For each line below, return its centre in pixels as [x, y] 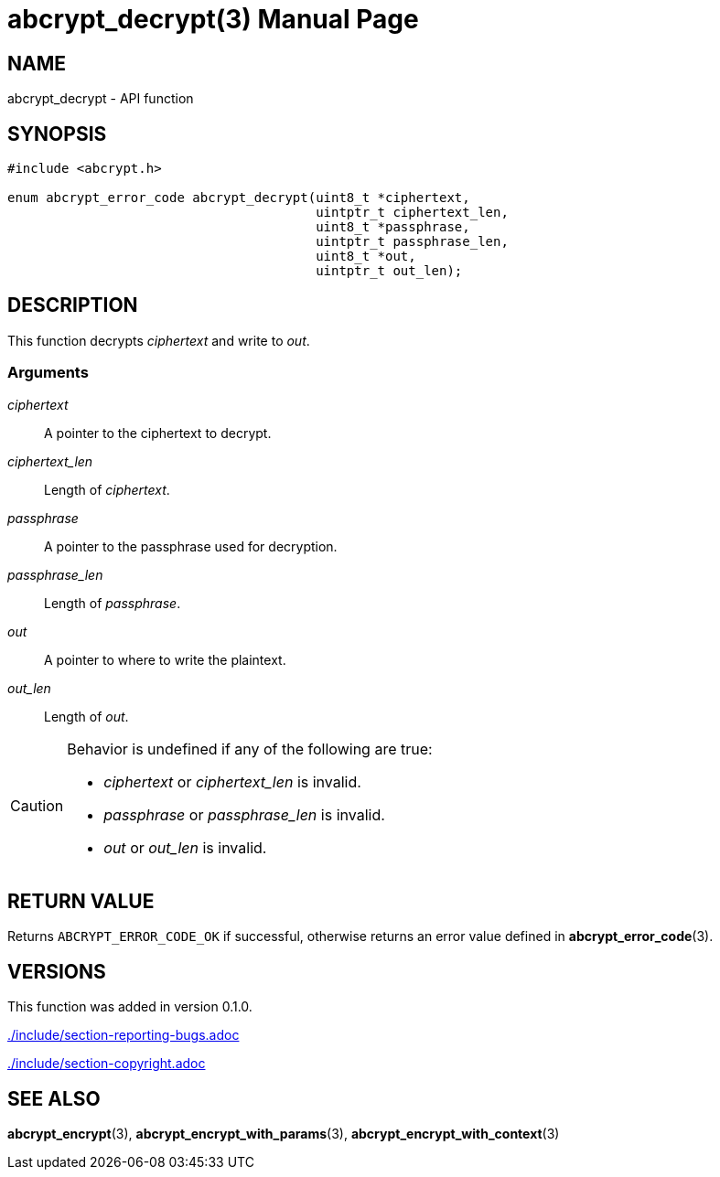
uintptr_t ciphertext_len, [412, 213]
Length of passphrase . [113, 603]
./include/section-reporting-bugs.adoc [124, 1035]
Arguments [48, 373]
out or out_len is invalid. [185, 847]
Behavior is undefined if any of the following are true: [250, 749]
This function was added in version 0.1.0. [130, 1007]
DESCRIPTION [73, 305]
